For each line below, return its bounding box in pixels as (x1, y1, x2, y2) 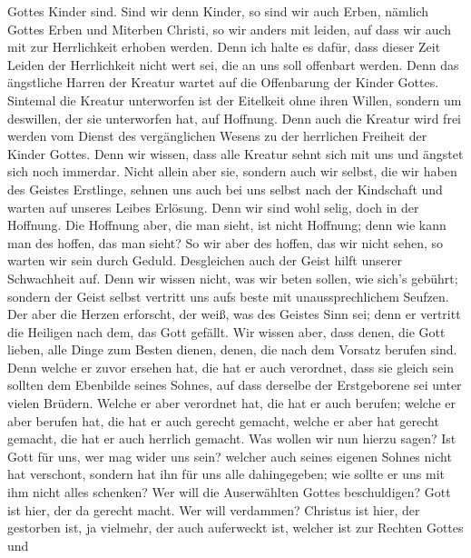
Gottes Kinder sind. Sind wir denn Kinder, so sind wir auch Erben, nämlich (7, 2, 429, 20)
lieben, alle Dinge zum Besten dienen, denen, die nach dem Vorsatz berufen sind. (7, 340, 457, 359)
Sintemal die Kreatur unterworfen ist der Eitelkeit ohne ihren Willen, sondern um (7, 90, 462, 109)
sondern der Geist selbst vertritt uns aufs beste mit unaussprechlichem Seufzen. (7, 286, 449, 305)
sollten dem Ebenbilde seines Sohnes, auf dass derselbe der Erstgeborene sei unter (7, 375, 462, 394)
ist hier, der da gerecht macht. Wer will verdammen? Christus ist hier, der (7, 500, 420, 519)
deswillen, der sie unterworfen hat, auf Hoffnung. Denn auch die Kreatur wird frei (7, 108, 461, 127)
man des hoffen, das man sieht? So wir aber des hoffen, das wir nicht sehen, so (7, 233, 444, 252)
